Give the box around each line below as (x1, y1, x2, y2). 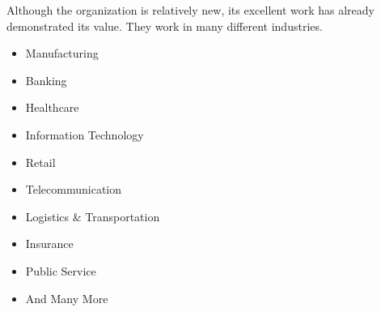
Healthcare (25, 99, 79, 116)
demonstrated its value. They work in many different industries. (6, 17, 323, 34)
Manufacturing (25, 45, 99, 62)
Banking (25, 71, 67, 88)
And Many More (25, 289, 108, 306)
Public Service (25, 262, 96, 279)
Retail (25, 153, 56, 170)
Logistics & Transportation (25, 207, 160, 224)
